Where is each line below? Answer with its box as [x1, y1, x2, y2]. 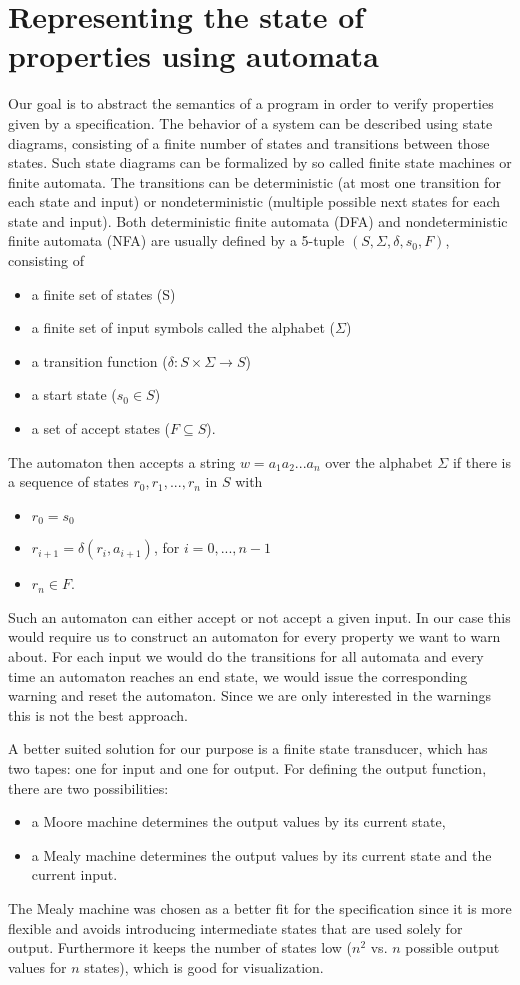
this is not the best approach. [8, 704, 188, 725]
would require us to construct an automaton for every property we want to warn [8, 626, 501, 647]
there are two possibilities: [8, 777, 169, 798]
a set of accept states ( [31, 418, 171, 439]
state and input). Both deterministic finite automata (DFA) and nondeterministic [8, 210, 508, 231]
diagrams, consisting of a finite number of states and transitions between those [8, 132, 490, 153]
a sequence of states [8, 471, 129, 492]
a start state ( [31, 384, 117, 405]
